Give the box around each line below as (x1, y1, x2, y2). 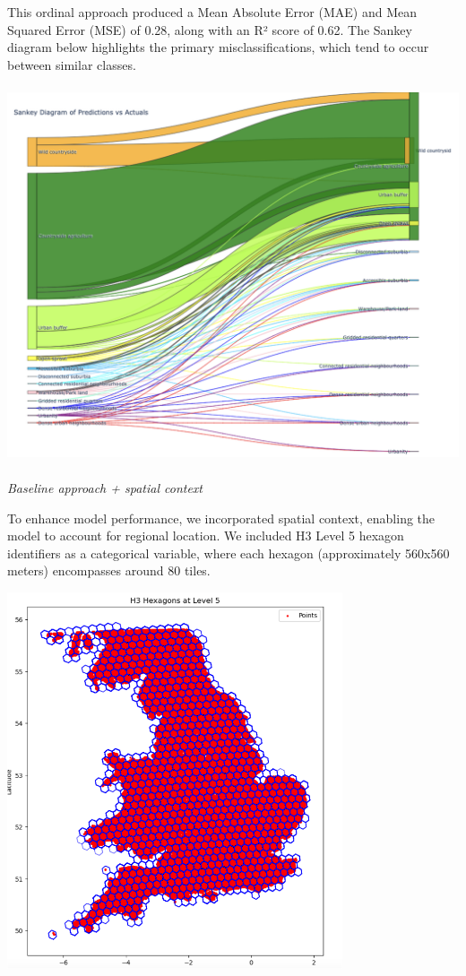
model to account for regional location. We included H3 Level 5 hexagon (7, 526, 404, 545)
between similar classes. (7, 55, 136, 73)
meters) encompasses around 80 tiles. (7, 561, 211, 580)
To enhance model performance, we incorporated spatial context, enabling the (7, 508, 436, 527)
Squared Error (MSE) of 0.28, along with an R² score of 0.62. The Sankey (7, 20, 412, 39)
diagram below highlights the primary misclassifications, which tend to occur (7, 38, 429, 56)
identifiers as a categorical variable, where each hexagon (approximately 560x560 (7, 543, 450, 562)
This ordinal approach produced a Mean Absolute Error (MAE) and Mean (7, 3, 418, 21)
